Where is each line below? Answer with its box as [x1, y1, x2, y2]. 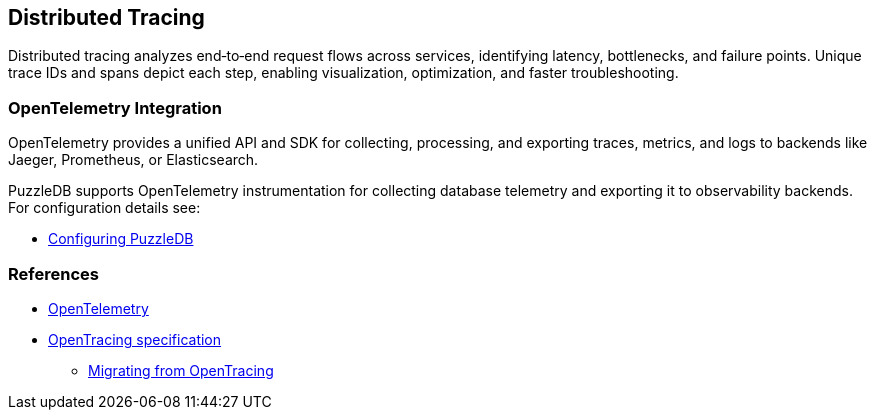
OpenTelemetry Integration [8, 97, 222, 118]
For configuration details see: [8, 199, 201, 217]
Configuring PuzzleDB [48, 230, 194, 248]
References [8, 263, 99, 284]
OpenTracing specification [48, 330, 222, 348]
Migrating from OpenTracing [88, 361, 274, 379]
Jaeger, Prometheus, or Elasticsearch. [8, 151, 259, 169]
